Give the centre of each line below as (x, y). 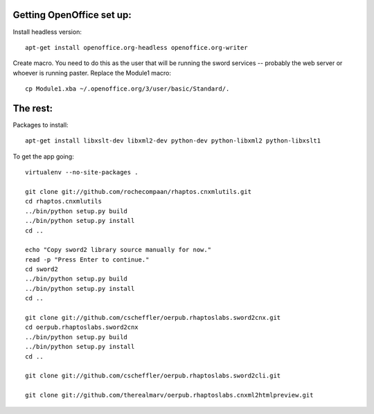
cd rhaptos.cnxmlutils (64, 201)
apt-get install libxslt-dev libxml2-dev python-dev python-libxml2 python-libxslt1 (173, 141)
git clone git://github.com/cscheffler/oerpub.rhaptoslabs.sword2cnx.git (153, 318)
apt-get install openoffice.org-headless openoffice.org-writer (137, 47)
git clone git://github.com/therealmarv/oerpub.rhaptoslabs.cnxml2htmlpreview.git (169, 395)
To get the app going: (43, 156)
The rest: (33, 108)
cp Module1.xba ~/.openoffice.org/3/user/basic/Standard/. (127, 89)
